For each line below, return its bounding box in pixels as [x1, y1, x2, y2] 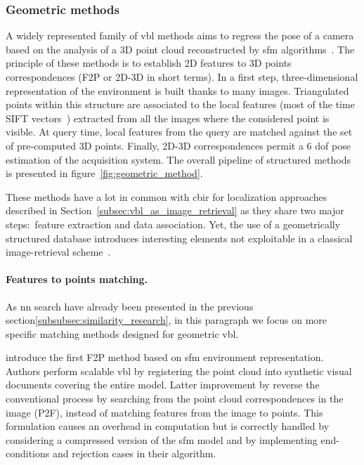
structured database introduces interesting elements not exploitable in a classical [6, 230, 353, 245]
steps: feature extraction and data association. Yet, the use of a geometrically [6, 216, 341, 231]
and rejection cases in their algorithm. [52, 446, 216, 461]
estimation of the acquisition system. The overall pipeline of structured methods [6, 152, 351, 166]
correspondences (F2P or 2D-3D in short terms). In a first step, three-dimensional [6, 70, 358, 84]
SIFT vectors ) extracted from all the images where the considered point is [6, 110, 330, 125]
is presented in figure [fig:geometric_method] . [6, 166, 203, 181]
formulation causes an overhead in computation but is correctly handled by [6, 419, 330, 433]
